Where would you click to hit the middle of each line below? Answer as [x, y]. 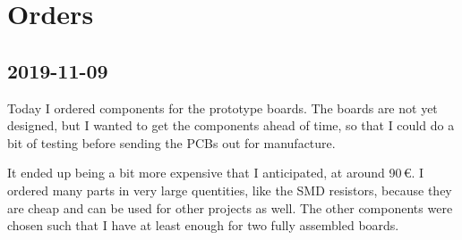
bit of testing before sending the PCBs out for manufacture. [171, 142]
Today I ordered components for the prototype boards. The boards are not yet [222, 108]
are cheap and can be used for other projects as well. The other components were [230, 207]
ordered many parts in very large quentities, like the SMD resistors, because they [230, 190]
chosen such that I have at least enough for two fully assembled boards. [203, 225]
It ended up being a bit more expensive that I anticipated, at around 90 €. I [216, 173]
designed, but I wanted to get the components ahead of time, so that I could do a [231, 125]
